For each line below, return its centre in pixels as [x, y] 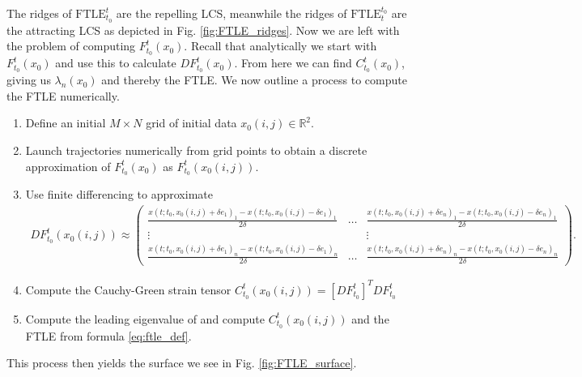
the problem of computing [71, 46]
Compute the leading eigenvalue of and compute [145, 318]
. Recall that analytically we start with [280, 46]
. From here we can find [293, 63]
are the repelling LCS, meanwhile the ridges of [232, 13]
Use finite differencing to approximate [119, 194]
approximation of [68, 166]
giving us [29, 80]
